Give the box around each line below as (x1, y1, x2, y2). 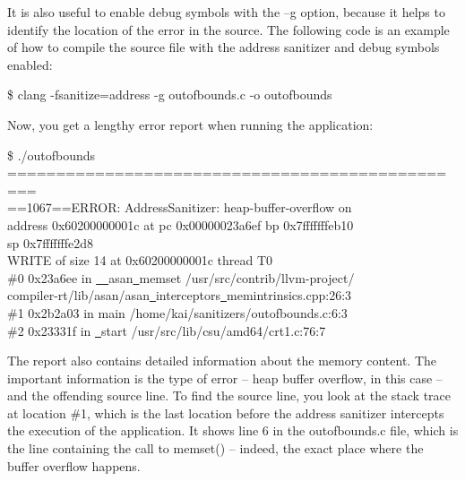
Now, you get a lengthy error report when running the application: (7, 115, 374, 133)
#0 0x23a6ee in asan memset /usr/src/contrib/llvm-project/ (7, 268, 355, 287)
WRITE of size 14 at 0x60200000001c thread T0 (7, 251, 273, 270)
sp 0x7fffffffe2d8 (7, 233, 94, 252)
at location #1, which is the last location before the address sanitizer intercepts (7, 403, 444, 422)
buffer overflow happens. (7, 456, 141, 475)
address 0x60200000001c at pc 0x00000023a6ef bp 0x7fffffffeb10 (7, 215, 354, 234)
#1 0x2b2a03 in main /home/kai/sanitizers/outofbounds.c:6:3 (7, 303, 348, 322)
